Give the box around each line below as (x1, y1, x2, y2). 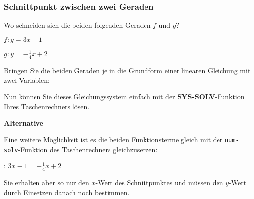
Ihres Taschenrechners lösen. (4, 101, 90, 111)
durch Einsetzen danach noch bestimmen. (4, 187, 130, 197)
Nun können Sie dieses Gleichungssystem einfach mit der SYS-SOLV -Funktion (4, 91, 245, 102)
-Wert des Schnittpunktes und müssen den (95, 177, 223, 188)
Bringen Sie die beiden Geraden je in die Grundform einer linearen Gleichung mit (4, 65, 251, 76)
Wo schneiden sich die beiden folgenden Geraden (4, 20, 151, 30)
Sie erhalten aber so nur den (4, 177, 89, 188)
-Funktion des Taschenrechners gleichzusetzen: (18, 144, 158, 154)
